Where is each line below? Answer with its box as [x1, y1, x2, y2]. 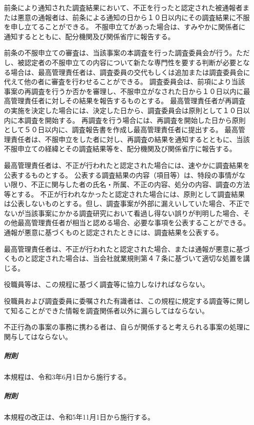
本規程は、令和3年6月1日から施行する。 [4, 371, 130, 381]
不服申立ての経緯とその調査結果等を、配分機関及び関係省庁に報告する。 [4, 143, 236, 154]
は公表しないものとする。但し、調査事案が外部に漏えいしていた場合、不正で [4, 198, 250, 209]
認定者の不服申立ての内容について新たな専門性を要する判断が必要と [24, 57, 243, 67]
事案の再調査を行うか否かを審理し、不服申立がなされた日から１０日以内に [4, 86, 243, 96]
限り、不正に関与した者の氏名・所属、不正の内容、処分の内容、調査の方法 [10, 179, 250, 189]
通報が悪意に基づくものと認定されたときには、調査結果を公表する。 [4, 227, 223, 237]
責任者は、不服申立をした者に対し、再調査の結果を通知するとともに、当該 [10, 134, 250, 144]
